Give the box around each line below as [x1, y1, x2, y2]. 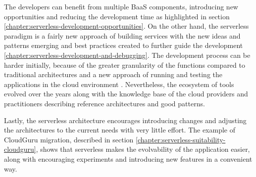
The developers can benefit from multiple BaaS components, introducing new [4, 1, 238, 11]
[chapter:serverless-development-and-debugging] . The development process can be [4, 49, 251, 60]
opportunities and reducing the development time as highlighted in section [4, 11, 230, 21]
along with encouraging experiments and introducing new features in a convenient [4, 153, 253, 164]
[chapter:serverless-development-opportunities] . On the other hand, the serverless [4, 21, 249, 31]
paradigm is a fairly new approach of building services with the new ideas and [4, 30, 241, 41]
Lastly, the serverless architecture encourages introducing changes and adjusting [4, 115, 247, 125]
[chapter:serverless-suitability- [136, 134, 226, 144]
